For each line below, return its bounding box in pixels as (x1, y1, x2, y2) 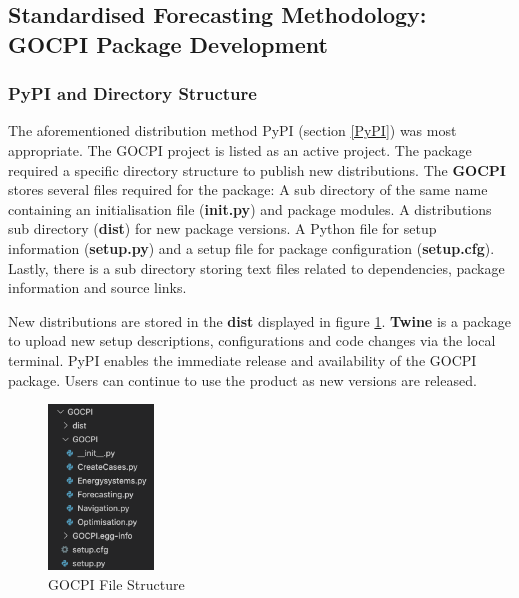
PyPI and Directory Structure (8, 81, 257, 106)
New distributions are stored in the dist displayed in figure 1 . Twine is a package (8, 310, 511, 331)
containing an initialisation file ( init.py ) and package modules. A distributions (8, 198, 492, 219)
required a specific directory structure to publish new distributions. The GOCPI (8, 159, 506, 180)
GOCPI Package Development (8, 28, 328, 59)
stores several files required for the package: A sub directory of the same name (8, 179, 488, 200)
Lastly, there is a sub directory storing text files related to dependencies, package (8, 257, 505, 278)
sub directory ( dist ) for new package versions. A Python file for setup (8, 218, 437, 239)
